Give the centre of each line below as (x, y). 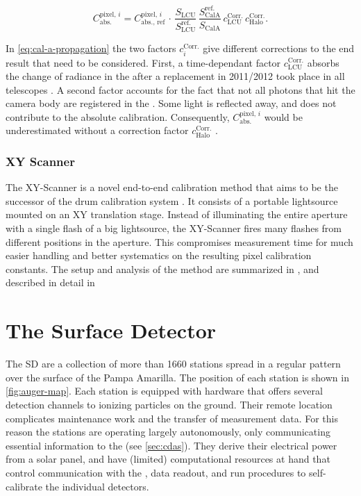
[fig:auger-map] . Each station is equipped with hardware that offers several (164, 391)
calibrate (24, 486)
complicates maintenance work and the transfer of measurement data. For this (172, 418)
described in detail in (50, 282)
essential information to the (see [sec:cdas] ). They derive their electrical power (171, 445)
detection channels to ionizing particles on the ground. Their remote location (169, 404)
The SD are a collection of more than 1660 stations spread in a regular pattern (173, 364)
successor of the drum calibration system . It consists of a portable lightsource (172, 200)
